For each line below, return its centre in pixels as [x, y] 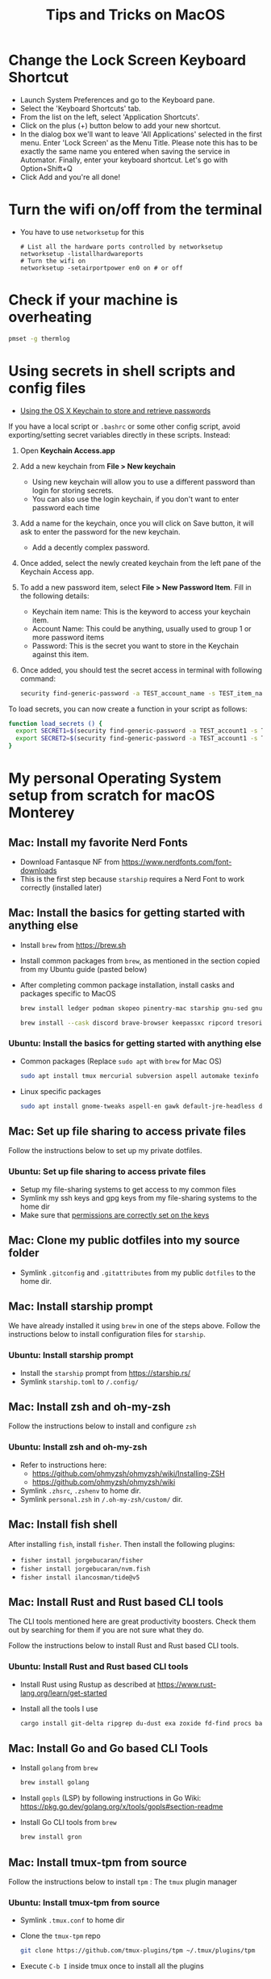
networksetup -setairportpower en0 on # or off [101, 268]
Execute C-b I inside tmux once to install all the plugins [112, 1966]
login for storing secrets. [73, 490]
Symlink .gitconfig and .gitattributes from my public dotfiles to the [138, 1273]
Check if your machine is [93, 300]
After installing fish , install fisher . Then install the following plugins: [122, 1544]
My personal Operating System [115, 779]
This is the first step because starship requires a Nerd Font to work [132, 879]
